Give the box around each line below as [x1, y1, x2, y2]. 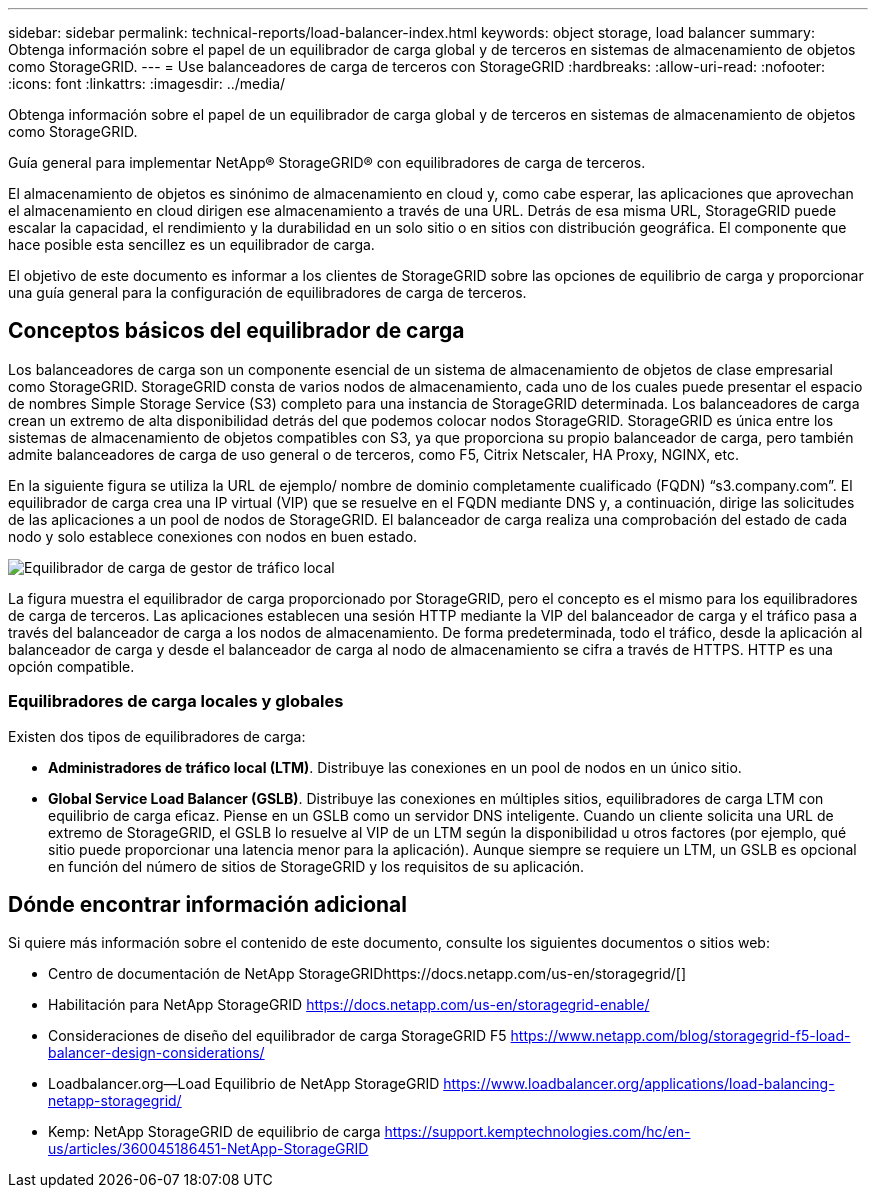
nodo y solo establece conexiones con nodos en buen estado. [8, 527, 418, 545]
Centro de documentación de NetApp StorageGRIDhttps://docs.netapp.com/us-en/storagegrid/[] [48, 965, 687, 983]
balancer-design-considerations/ [48, 1044, 265, 1062]
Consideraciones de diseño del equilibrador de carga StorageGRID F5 [48, 1027, 507, 1045]
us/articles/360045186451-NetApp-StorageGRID [48, 1140, 369, 1158]
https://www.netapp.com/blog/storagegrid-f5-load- [510, 1027, 851, 1045]
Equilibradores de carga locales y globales [8, 691, 344, 712]
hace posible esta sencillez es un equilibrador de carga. [8, 236, 375, 253]
